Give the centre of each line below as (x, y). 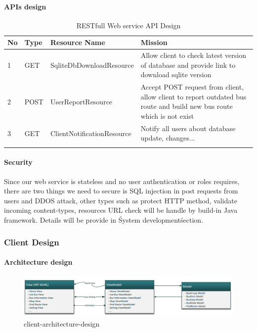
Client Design (32, 242)
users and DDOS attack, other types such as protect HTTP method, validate (121, 200)
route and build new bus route (187, 106)
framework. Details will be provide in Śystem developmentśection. (104, 220)
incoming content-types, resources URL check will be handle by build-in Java (121, 210)
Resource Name (78, 42)
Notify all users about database (188, 128)
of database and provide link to (188, 65)
